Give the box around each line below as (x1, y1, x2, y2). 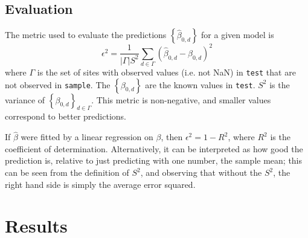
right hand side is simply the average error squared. (5, 178, 196, 190)
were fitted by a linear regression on (21, 130, 153, 143)
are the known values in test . (145, 78, 255, 91)
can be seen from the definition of (5, 166, 129, 179)
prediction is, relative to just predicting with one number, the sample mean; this (5, 154, 303, 167)
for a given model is (201, 28, 274, 41)
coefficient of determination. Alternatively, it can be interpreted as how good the (5, 142, 303, 155)
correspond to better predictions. (5, 110, 126, 123)
